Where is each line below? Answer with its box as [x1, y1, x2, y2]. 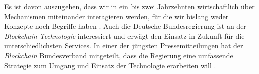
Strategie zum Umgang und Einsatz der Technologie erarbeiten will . [4, 60, 216, 70]
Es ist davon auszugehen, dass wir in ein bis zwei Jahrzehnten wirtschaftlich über [4, 1, 255, 11]
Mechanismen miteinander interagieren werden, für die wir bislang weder [4, 11, 229, 21]
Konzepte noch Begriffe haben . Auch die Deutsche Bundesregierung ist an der [4, 21, 246, 31]
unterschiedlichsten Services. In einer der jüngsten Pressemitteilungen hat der [4, 40, 243, 51]
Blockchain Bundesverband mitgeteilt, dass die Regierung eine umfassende [4, 50, 233, 60]
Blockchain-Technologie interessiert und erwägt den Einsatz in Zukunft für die [4, 30, 245, 41]
